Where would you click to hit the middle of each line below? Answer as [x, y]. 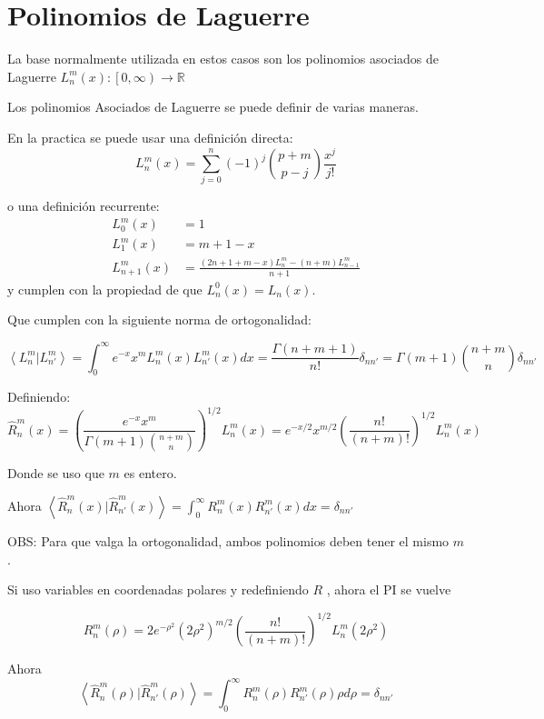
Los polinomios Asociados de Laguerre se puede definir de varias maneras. [213, 107]
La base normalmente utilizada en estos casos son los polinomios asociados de [223, 59]
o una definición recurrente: [84, 206]
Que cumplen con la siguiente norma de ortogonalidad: [160, 320]
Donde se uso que [56, 473]
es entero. [150, 473]
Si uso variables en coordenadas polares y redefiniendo [158, 589]
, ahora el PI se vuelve [389, 589]
